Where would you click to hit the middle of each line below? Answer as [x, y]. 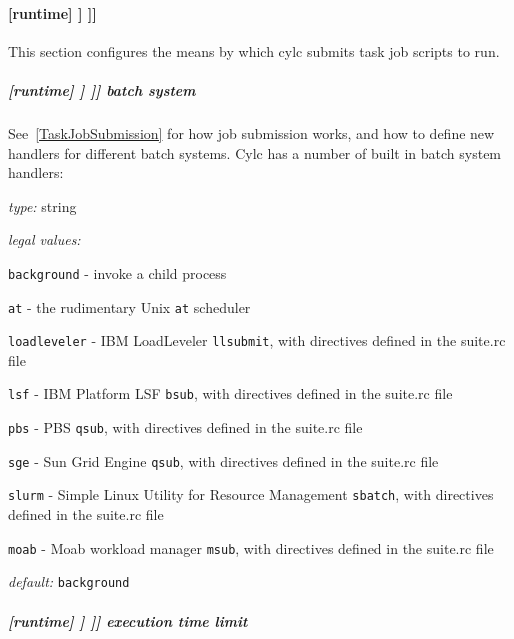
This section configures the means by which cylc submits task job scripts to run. [254, 50]
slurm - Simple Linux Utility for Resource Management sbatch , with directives [251, 494]
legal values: [44, 239]
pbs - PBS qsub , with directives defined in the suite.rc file [185, 427]
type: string [42, 205]
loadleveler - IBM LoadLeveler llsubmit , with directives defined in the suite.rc [257, 340]
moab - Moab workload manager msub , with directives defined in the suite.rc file [251, 547]
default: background [69, 581]
